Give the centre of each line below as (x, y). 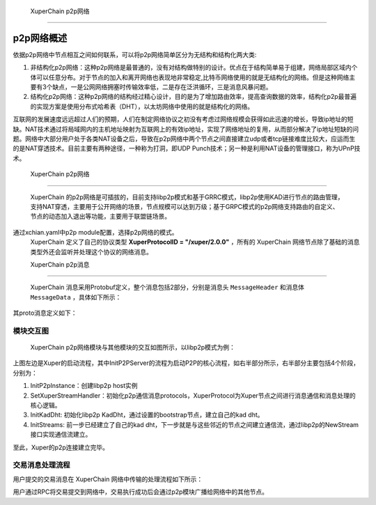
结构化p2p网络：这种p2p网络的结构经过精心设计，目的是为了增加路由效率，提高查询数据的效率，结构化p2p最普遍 (194, 97)
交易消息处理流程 (41, 465)
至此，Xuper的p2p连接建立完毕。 (61, 447)
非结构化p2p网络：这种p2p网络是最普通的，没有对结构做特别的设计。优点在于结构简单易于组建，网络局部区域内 (191, 68)
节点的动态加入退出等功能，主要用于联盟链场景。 (100, 217)
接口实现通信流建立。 (61, 435)
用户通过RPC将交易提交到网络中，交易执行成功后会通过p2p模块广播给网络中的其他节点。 (140, 492)
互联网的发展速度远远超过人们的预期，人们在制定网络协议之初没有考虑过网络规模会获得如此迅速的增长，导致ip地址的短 (183, 119)
